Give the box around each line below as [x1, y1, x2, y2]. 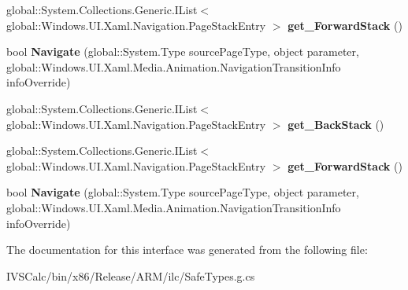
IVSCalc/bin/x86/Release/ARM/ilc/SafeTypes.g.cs [6, 267, 255, 284]
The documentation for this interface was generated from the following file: [6, 241, 368, 258]
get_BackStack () [287, 116, 384, 132]
